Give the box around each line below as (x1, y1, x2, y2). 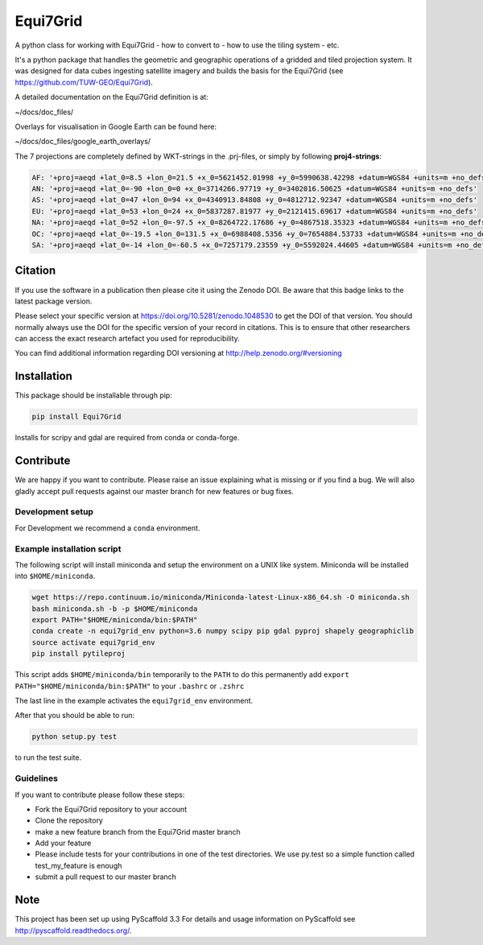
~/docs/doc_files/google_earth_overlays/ (14, 137, 151, 146)
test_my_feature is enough (35, 860, 122, 870)
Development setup (14, 506, 94, 518)
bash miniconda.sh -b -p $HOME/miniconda (31, 604, 198, 613)
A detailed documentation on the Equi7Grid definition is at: (14, 93, 208, 102)
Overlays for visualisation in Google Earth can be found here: (14, 122, 217, 131)
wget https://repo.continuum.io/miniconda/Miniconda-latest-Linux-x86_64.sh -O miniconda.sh (31, 592, 410, 602)
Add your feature (35, 838, 92, 848)
